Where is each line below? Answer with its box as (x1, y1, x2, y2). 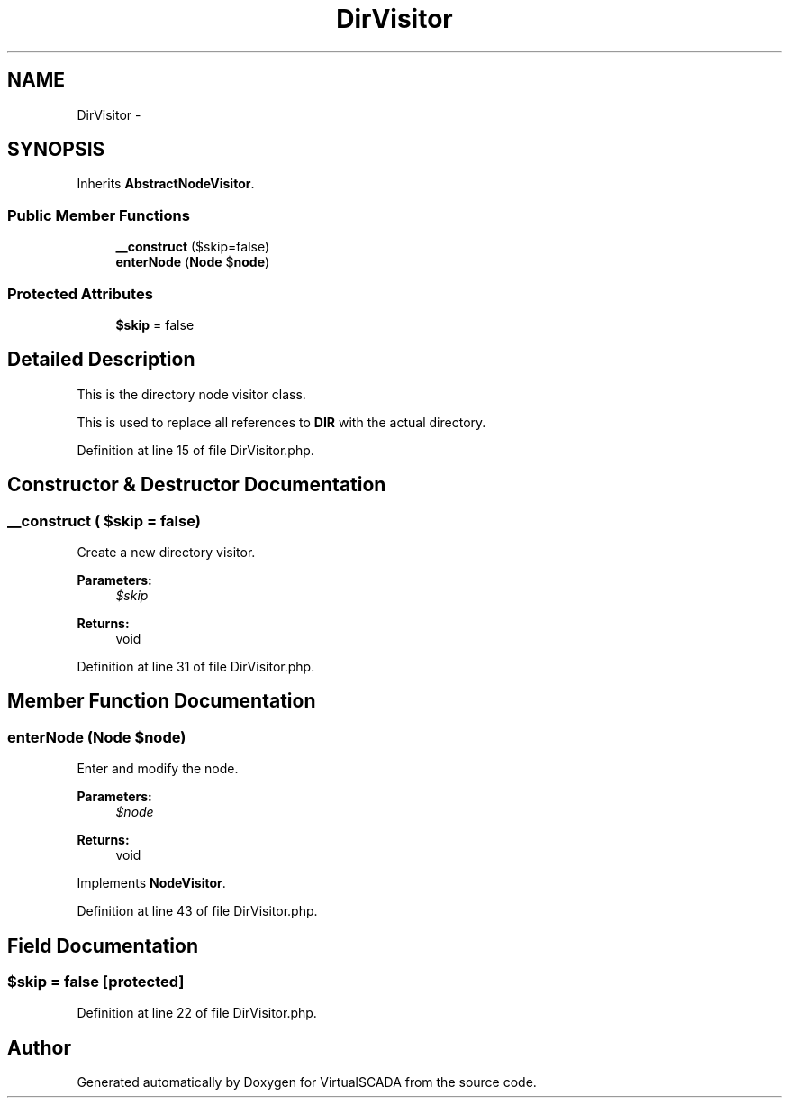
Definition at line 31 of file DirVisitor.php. (77, 659, 315, 674)
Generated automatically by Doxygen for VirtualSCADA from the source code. (77, 1074, 537, 1091)
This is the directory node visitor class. (77, 386, 306, 402)
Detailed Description (7, 348, 195, 371)
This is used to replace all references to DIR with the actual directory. (77, 414, 486, 430)
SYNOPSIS (7, 138, 105, 161)
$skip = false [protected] (7, 973, 185, 991)
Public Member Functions (7, 205, 190, 224)
